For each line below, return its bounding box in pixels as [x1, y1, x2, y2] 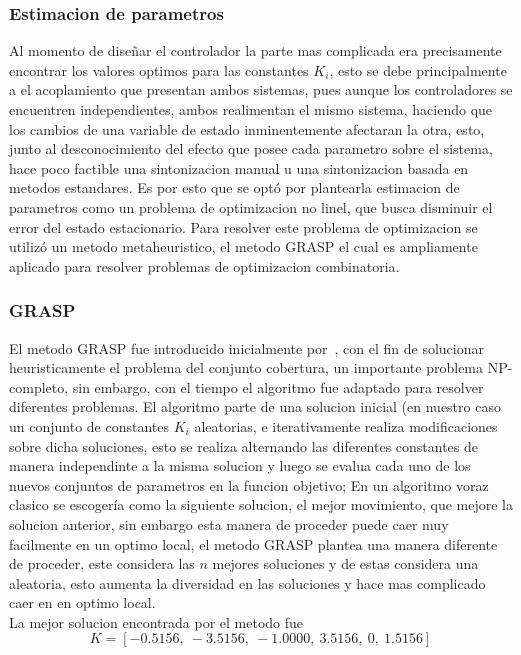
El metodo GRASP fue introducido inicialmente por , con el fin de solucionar [9, 337, 484, 358]
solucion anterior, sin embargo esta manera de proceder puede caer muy [9, 513, 449, 534]
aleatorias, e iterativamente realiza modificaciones [194, 415, 498, 436]
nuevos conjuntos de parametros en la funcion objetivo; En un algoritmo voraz [9, 474, 489, 495]
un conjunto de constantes [9, 415, 169, 436]
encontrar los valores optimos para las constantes [9, 59, 309, 80]
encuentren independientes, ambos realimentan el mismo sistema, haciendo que [9, 99, 493, 119]
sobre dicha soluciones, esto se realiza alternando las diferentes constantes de [9, 435, 479, 456]
